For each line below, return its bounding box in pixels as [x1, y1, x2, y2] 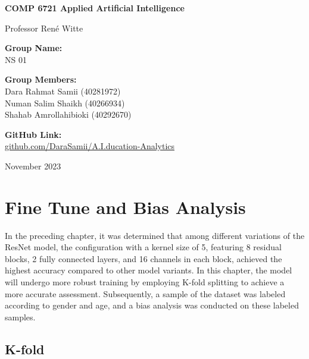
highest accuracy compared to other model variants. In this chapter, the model [5, 264, 292, 276]
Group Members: [5, 73, 77, 86]
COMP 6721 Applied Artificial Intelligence [5, 2, 185, 14]
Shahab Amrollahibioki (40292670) [5, 108, 132, 121]
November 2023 [5, 159, 61, 172]
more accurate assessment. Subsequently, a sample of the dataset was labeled [5, 287, 286, 300]
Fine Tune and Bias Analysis [5, 194, 246, 219]
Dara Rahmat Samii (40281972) [5, 84, 121, 97]
